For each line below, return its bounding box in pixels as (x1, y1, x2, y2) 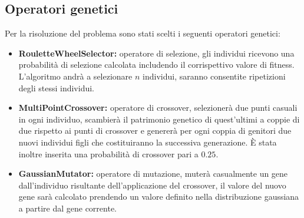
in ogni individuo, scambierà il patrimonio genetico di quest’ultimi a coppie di (18, 113, 300, 125)
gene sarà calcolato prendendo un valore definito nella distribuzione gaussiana (18, 190, 299, 203)
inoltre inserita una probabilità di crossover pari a (18, 147, 199, 160)
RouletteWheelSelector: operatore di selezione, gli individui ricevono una (18, 47, 295, 59)
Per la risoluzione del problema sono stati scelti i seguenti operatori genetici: (5, 27, 280, 39)
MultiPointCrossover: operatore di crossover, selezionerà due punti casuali (18, 101, 298, 114)
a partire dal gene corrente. (18, 202, 117, 214)
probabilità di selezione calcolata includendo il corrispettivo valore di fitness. (18, 58, 295, 71)
